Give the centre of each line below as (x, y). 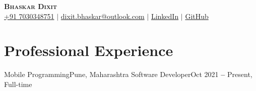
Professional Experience (89, 50)
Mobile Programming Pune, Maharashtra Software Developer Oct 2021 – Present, (128, 74)
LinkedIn (165, 16)
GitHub (197, 16)
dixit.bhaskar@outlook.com (103, 16)
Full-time (18, 84)
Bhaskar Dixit (30, 6)
